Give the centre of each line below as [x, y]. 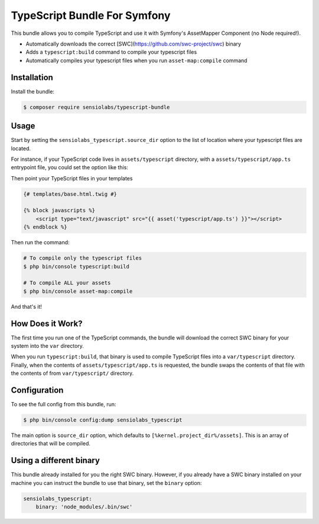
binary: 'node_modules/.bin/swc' [84, 507]
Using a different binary [56, 460]
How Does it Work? [47, 323]
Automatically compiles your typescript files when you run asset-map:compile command [136, 60]
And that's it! [27, 306]
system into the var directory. [47, 346]
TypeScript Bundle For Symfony [91, 15]
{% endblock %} [45, 227]
